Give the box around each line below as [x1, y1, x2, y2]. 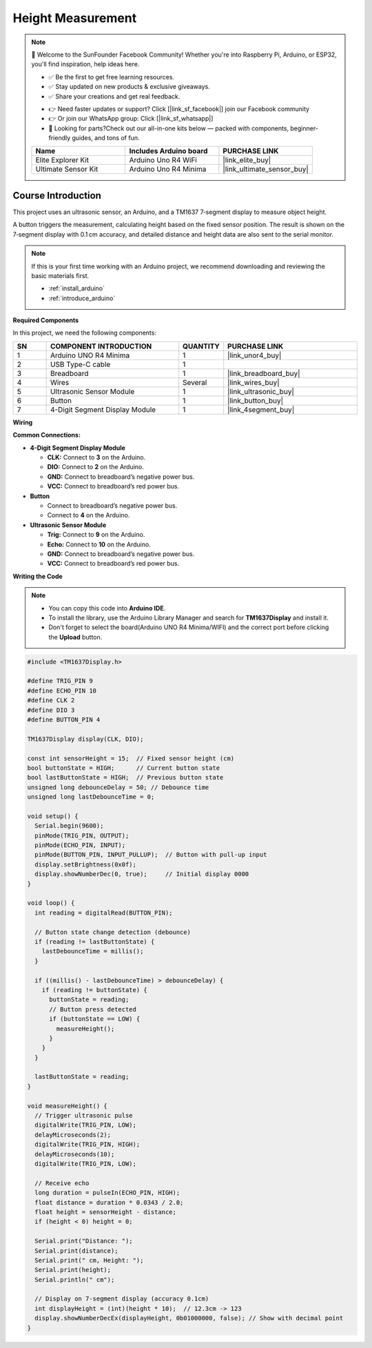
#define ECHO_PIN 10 [27, 686, 96, 695]
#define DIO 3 [27, 706, 75, 714]
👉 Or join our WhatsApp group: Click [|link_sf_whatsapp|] [48, 115, 214, 123]
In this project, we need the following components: [12, 328, 156, 337]
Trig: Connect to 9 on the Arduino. [47, 531, 145, 539]
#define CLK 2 [27, 697, 75, 704]
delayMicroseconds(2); [34, 1131, 112, 1138]
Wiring [12, 418, 33, 426]
